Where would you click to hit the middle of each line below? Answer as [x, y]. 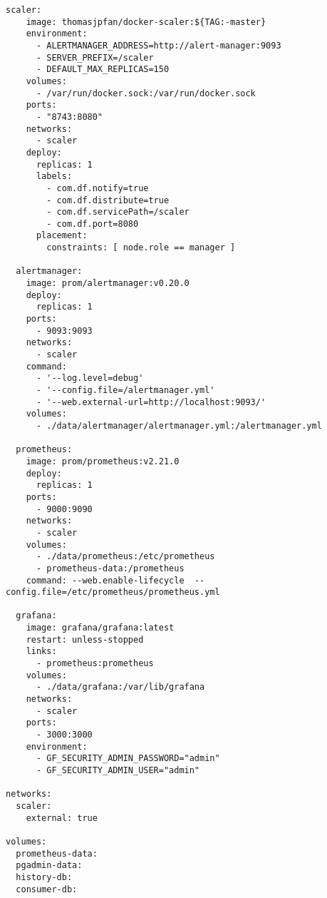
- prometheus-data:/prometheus [110, 568]
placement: [62, 236]
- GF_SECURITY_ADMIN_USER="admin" [118, 770]
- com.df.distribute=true [108, 200]
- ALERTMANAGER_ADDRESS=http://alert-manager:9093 [159, 45]
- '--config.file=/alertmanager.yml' [125, 390]
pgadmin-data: [49, 866]
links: [41, 652]
